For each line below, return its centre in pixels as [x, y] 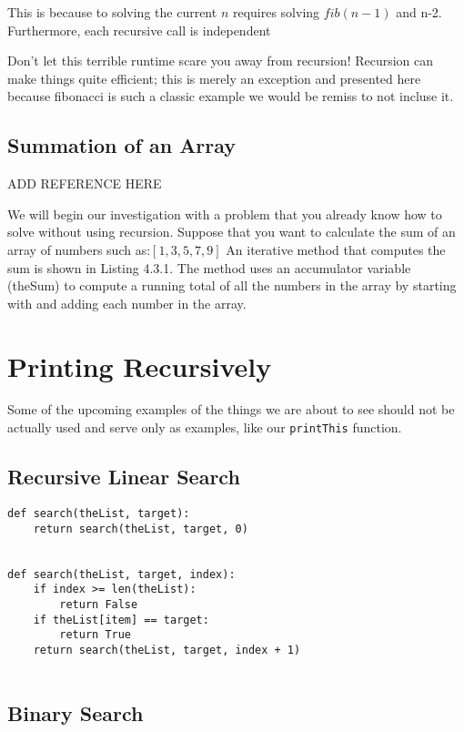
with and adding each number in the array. [127, 303]
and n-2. [419, 12]
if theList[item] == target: [121, 620]
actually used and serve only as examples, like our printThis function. [205, 427]
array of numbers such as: [79, 249]
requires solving [276, 12]
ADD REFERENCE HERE [85, 183]
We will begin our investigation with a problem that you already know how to [225, 213]
